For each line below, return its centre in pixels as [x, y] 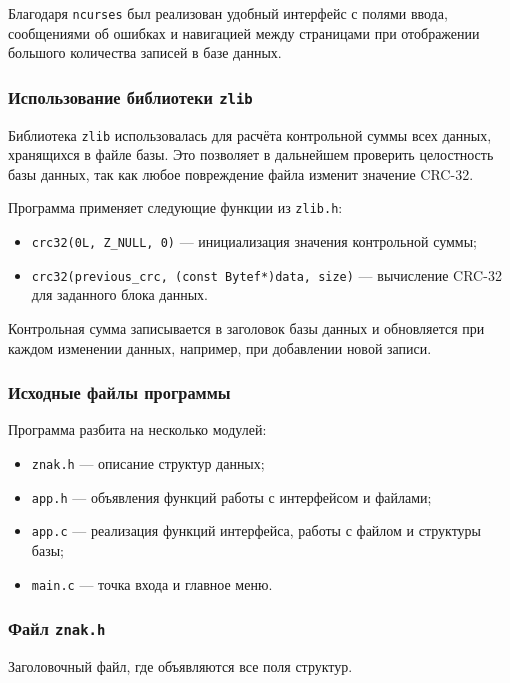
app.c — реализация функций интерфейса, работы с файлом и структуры [256, 530]
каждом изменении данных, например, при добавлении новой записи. [220, 347]
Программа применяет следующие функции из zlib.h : [175, 207]
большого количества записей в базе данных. [145, 52]
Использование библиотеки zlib [130, 96]
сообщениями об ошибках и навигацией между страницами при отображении [244, 32]
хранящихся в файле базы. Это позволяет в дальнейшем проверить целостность [251, 154]
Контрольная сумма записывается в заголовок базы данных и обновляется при [246, 328]
